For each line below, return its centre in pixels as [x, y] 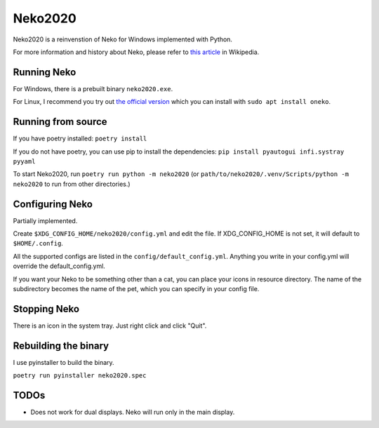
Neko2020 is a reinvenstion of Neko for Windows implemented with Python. [123, 39]
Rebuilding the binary [61, 346]
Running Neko [45, 72]
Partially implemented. [45, 220]
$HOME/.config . [38, 243]
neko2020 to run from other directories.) [72, 184]
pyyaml [24, 161]
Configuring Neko [53, 204]
